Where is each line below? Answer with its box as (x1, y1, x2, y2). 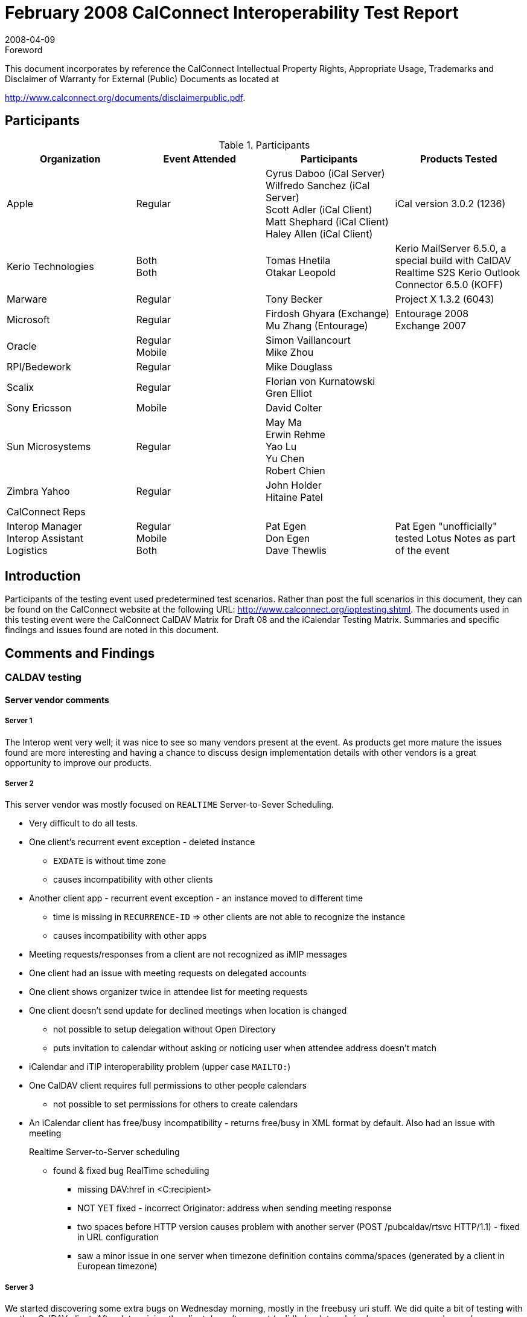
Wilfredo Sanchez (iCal (266, 179, 370, 192)
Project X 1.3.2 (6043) (395, 292, 494, 305)
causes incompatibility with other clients (53, 874, 213, 885)
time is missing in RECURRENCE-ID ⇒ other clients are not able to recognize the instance (53, 912, 405, 923)
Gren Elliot (266, 387, 313, 399)
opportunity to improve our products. (5, 757, 152, 768)
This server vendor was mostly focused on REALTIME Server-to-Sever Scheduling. (5, 799, 334, 810)
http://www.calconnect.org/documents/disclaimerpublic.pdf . (5, 92, 246, 103)
